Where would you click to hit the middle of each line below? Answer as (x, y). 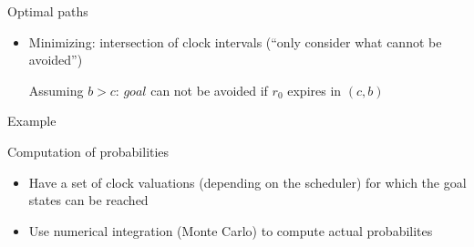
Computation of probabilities (88, 151)
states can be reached (88, 200)
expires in (314, 90)
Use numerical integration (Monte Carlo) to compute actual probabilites (231, 230)
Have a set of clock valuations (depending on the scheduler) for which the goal (247, 182)
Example (32, 121)
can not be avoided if (209, 90)
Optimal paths (48, 11)
